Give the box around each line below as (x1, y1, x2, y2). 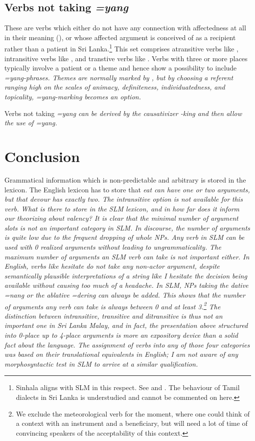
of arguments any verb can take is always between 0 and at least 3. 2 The (4, 300, 221, 311)
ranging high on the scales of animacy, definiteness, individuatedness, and (4, 82, 225, 92)
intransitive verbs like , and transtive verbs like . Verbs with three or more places (4, 53, 248, 63)
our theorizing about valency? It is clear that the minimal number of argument (4, 213, 238, 223)
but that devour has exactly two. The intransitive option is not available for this (4, 194, 243, 204)
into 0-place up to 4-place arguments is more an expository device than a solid (4, 330, 238, 340)
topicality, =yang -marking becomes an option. (4, 92, 141, 102)
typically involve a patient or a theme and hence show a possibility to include (4, 63, 237, 73)
